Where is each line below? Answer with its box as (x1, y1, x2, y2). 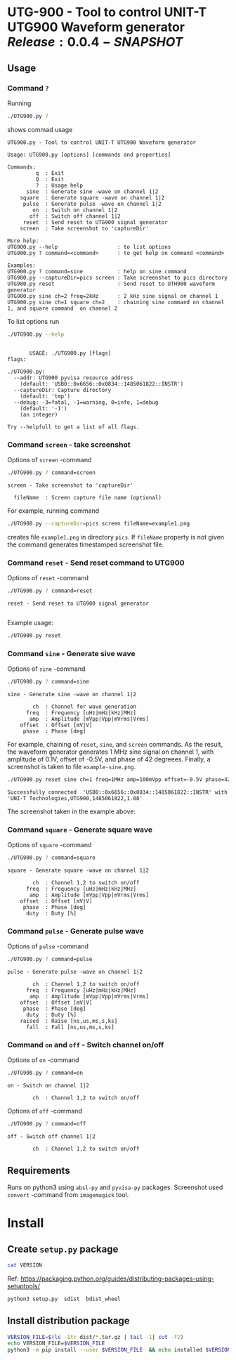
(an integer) (20, 411, 58, 418)
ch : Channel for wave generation (32, 703, 137, 710)
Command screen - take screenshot (7, 440, 131, 450)
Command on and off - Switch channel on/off (7, 1040, 164, 1050)
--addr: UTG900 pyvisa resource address (13, 374, 133, 381)
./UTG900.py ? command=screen (7, 469, 96, 476)
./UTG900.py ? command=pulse (7, 956, 93, 963)
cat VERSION (7, 1262, 42, 1269)
